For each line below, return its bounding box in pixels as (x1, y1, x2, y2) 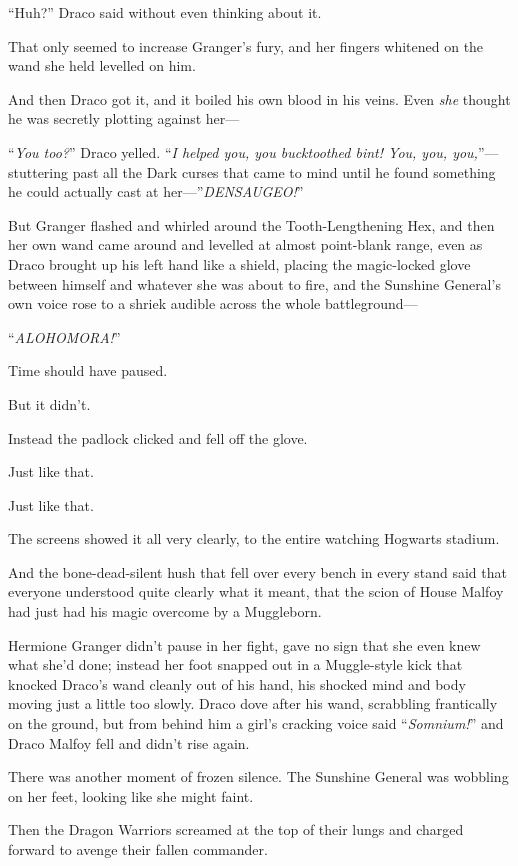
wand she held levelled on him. (8, 55, 196, 76)
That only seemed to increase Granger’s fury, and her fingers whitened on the (8, 35, 484, 56)
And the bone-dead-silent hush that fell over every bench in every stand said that (8, 561, 507, 582)
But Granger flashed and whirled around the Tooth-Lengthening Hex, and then (8, 214, 495, 235)
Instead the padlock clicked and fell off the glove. (8, 427, 308, 448)
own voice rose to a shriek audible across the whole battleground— (8, 293, 418, 314)
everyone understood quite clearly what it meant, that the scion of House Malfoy (8, 581, 504, 602)
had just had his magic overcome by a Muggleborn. (8, 601, 322, 622)
